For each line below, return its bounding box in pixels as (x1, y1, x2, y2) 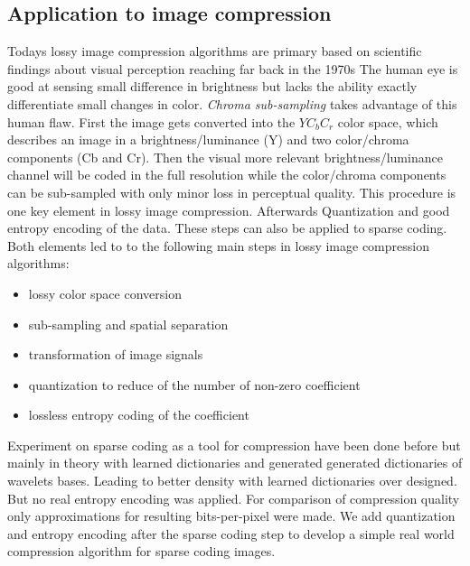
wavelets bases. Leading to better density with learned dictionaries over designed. (7, 471, 457, 490)
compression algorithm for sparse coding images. (7, 542, 276, 561)
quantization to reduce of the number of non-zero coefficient (28, 375, 361, 394)
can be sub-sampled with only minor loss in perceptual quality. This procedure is (7, 182, 456, 201)
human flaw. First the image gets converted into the (7, 112, 296, 131)
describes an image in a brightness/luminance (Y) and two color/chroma (7, 130, 409, 149)
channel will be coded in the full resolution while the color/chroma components (7, 165, 446, 184)
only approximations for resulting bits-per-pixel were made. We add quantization (7, 506, 456, 525)
